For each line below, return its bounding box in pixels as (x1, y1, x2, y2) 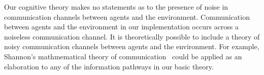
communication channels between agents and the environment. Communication (4, 11, 250, 22)
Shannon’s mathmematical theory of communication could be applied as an (4, 51, 242, 61)
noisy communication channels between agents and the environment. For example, (4, 41, 259, 52)
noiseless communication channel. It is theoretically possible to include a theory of (4, 31, 260, 42)
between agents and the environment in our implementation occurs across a (4, 21, 239, 32)
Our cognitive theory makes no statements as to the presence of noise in (4, 2, 228, 12)
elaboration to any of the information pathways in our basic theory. (4, 61, 214, 71)
